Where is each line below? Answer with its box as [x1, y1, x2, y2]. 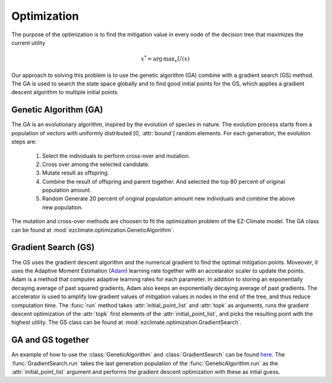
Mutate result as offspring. [42, 169, 109, 176]
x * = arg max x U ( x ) [140, 54, 190, 64]
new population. [42, 203, 83, 211]
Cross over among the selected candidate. [42, 160, 150, 168]
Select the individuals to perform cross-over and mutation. [42, 152, 191, 159]
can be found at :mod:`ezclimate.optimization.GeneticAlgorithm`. [11, 226, 175, 234]
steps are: [11, 138, 37, 146]
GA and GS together [11, 335, 89, 345]
